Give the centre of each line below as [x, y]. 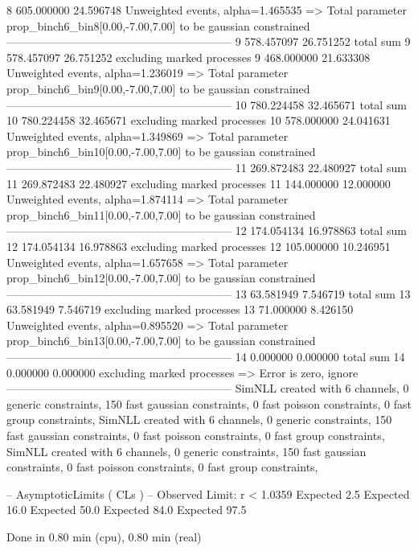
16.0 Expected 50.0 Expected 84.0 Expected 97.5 [127, 510]
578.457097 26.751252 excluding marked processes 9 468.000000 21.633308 [189, 57]
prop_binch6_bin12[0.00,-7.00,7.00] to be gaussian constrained [161, 278]
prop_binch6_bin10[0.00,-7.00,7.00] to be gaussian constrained [161, 152]
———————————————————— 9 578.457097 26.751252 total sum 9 [209, 41]
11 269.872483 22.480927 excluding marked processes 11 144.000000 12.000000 [199, 183]
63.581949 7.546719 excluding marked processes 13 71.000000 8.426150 [180, 309]
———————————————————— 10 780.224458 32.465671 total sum [207, 104]
